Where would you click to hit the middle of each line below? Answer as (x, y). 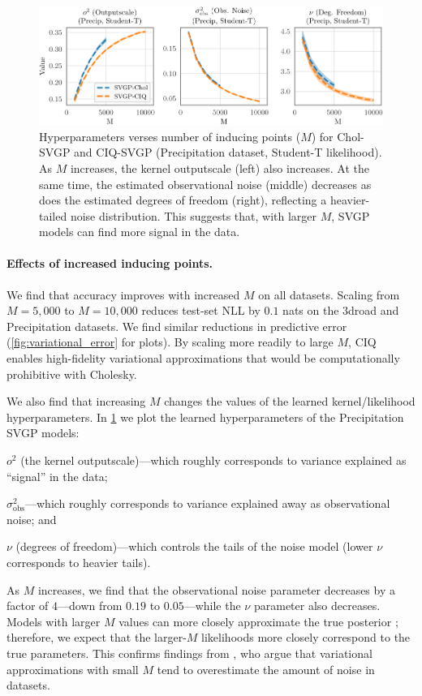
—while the (212, 606)
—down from (90, 606)
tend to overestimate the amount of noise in (266, 669)
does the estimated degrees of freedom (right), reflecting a (183, 200)
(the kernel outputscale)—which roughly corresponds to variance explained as (213, 460)
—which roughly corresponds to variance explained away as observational (208, 503)
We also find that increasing (76, 401)
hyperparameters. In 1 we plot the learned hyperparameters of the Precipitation (205, 417)
